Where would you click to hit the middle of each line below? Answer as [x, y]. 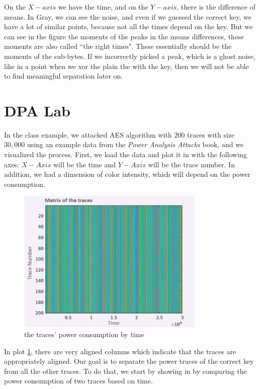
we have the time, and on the [103, 7]
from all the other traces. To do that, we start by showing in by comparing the [125, 371]
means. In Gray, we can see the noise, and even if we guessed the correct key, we [128, 16]
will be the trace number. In [191, 164]
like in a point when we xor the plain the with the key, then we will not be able [126, 66]
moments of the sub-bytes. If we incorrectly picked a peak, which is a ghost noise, [130, 56]
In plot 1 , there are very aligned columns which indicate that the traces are [120, 351]
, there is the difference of [216, 7]
